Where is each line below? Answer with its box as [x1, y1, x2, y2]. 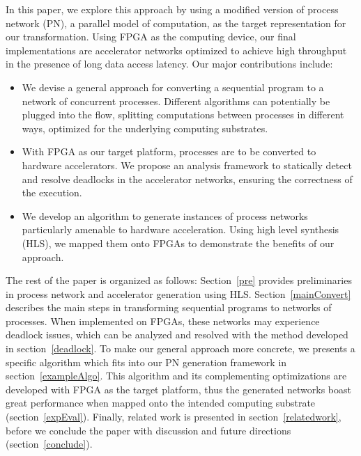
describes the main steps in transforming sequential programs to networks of [6, 300, 332, 315]
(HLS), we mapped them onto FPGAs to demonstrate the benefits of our [22, 235, 335, 250]
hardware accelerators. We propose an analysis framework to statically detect [22, 157, 352, 172]
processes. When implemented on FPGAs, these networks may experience [6, 313, 320, 328]
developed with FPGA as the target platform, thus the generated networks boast [6, 382, 352, 396]
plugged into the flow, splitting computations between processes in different [22, 107, 344, 122]
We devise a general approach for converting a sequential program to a [22, 79, 324, 94]
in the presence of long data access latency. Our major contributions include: [6, 56, 333, 71]
